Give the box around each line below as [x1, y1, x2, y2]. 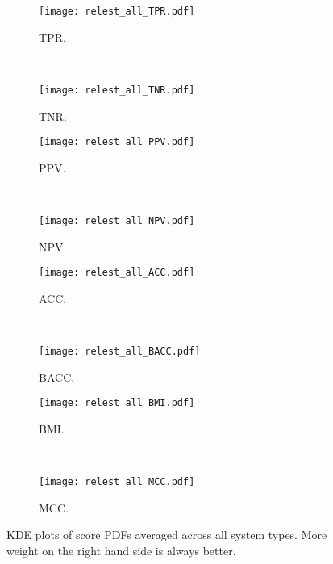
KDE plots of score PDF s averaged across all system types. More [6, 526, 327, 543]
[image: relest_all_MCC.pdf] [39, 476, 195, 488]
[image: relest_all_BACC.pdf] [39, 346, 201, 358]
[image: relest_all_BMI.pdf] [39, 397, 195, 409]
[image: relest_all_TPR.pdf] [39, 6, 195, 17]
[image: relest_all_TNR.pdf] [39, 84, 195, 96]
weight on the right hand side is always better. [6, 541, 236, 558]
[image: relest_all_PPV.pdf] [39, 136, 195, 148]
